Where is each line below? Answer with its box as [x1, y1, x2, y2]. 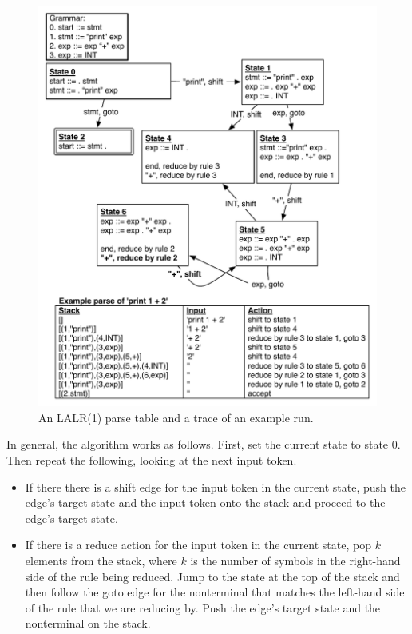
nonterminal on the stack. [25, 615, 151, 632]
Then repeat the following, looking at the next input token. [6, 451, 297, 468]
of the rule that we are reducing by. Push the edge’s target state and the [25, 599, 381, 616]
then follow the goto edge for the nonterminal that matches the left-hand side [25, 584, 405, 600]
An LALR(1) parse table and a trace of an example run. [38, 409, 314, 425]
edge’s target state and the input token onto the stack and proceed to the [25, 494, 386, 511]
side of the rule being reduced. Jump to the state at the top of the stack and [25, 568, 400, 584]
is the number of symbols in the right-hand [190, 552, 401, 568]
